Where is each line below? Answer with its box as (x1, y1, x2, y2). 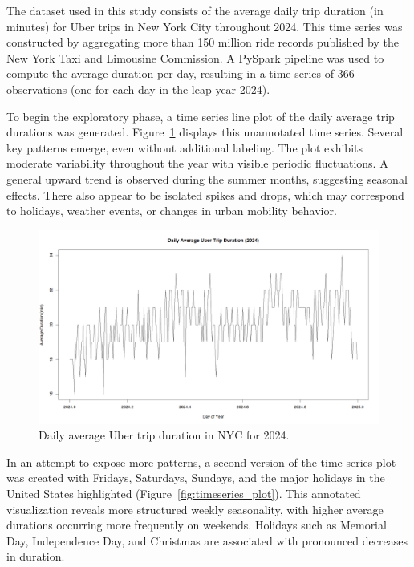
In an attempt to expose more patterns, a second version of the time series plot (6, 453, 396, 470)
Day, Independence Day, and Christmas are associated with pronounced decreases (6, 532, 408, 549)
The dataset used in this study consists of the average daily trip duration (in (6, 2, 384, 18)
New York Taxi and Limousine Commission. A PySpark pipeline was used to (6, 49, 384, 66)
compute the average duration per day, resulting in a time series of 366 (6, 65, 355, 82)
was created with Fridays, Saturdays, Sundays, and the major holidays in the (6, 469, 385, 486)
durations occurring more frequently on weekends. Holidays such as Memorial (6, 516, 387, 533)
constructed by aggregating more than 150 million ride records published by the (6, 34, 399, 51)
